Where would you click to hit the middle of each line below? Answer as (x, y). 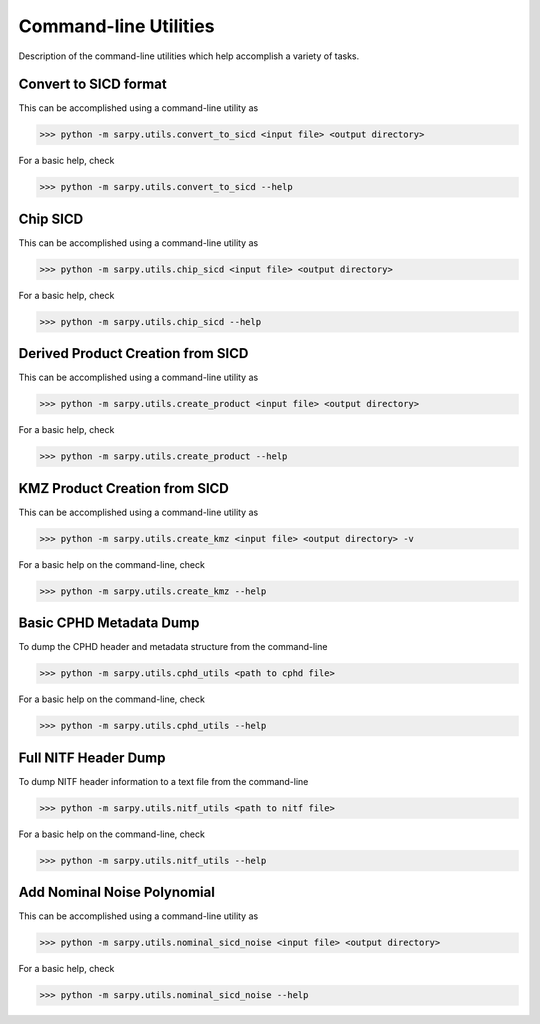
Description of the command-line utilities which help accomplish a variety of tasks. (189, 56)
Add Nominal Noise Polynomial (116, 892)
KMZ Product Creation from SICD (123, 488)
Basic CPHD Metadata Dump (109, 623)
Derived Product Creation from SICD (133, 353)
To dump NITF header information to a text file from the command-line (163, 781)
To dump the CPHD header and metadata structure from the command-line (173, 647)
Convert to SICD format (92, 84)
